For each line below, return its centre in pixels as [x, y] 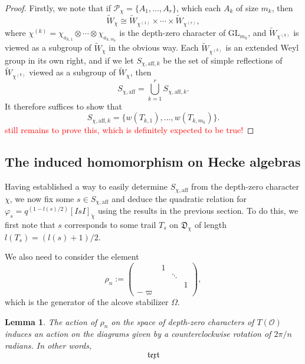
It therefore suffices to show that [63, 106]
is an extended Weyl [262, 47]
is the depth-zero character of [173, 33]
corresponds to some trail [110, 224]
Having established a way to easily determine [86, 186]
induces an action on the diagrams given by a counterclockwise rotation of [138, 334]
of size [247, 8]
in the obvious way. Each [154, 47]
